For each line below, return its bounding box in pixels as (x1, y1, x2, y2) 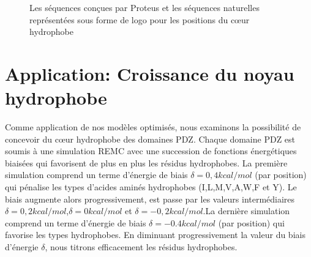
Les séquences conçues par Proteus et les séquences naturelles (29, 1, 260, 13)
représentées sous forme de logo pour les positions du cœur (29, 13, 250, 26)
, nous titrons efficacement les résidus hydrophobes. (45, 240, 238, 253)
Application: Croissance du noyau (5, 61, 294, 86)
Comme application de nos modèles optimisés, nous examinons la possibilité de (5, 121, 301, 133)
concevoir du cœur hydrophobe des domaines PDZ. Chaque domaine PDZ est (5, 132, 296, 145)
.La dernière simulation (203, 204, 290, 217)
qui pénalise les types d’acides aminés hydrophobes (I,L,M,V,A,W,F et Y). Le (5, 181, 297, 193)
